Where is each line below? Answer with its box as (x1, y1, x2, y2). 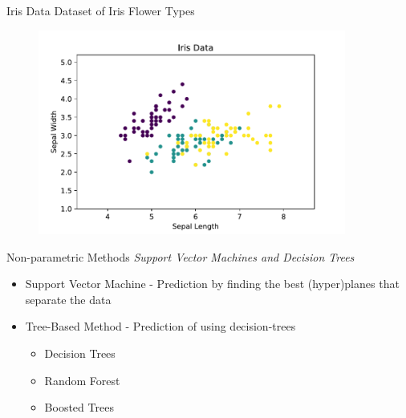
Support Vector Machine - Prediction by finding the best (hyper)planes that (25, 275, 400, 292)
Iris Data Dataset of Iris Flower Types (6, 2, 195, 18)
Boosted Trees (44, 399, 114, 416)
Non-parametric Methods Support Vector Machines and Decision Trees (6, 248, 355, 265)
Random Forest (44, 371, 120, 388)
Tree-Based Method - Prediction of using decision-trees (25, 318, 296, 335)
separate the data (25, 290, 112, 307)
